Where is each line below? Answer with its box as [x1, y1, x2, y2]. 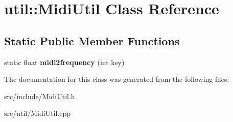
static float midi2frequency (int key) [4, 56, 125, 67]
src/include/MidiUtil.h [4, 90, 75, 101]
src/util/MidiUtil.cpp [4, 108, 71, 118]
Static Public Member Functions [4, 33, 180, 48]
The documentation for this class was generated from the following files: [4, 74, 229, 84]
